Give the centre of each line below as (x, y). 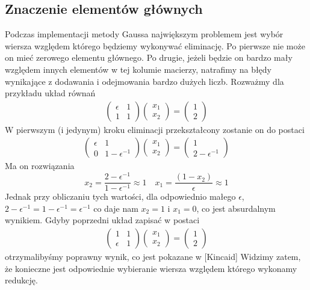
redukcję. (21, 280)
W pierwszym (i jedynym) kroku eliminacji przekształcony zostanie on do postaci (155, 129)
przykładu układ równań (50, 93)
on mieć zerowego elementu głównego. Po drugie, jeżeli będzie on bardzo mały (149, 57)
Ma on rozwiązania (40, 166)
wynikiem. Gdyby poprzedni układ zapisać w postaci (102, 220)
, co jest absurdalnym (236, 208)
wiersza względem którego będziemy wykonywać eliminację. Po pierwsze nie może (155, 45)
